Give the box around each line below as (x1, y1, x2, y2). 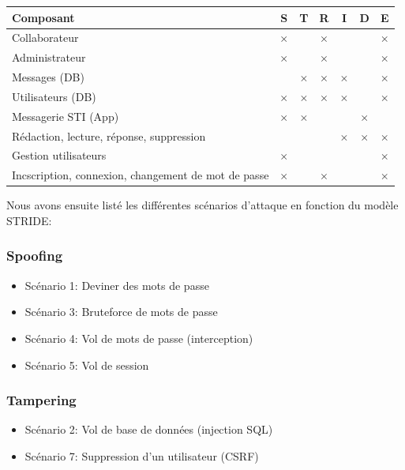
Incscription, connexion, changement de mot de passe (12, 167, 269, 183)
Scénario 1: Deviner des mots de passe (24, 276, 209, 293)
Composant (12, 9, 75, 25)
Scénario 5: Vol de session (24, 356, 149, 373)
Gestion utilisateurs (12, 147, 107, 164)
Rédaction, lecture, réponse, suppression (12, 127, 206, 144)
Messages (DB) (12, 69, 84, 85)
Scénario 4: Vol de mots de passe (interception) (24, 329, 253, 346)
